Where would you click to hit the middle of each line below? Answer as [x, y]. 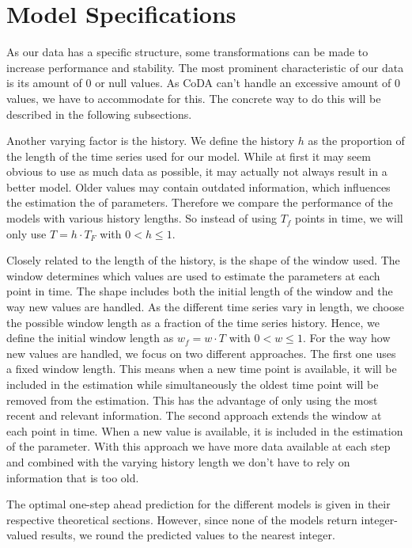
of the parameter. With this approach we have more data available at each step [198, 446]
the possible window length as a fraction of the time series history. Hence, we [193, 322]
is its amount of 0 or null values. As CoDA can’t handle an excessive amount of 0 [204, 83]
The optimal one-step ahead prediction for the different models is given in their [198, 504]
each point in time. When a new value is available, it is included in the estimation [205, 430]
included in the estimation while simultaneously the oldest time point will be [193, 384]
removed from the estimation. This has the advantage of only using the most [192, 400]
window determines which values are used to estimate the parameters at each [193, 275]
